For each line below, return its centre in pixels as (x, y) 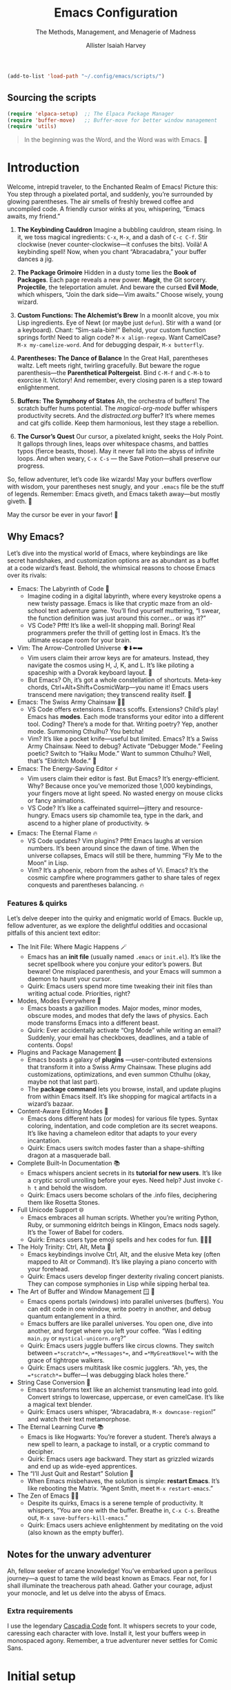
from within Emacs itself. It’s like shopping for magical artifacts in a (122, 1097)
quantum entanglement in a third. (74, 1316)
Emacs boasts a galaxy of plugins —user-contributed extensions (120, 1060)
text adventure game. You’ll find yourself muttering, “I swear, (134, 611)
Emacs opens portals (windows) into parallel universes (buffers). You (125, 1302)
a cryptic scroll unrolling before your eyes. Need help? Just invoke (121, 1181)
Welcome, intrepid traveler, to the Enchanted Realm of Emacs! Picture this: (113, 187)
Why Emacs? (36, 537)
